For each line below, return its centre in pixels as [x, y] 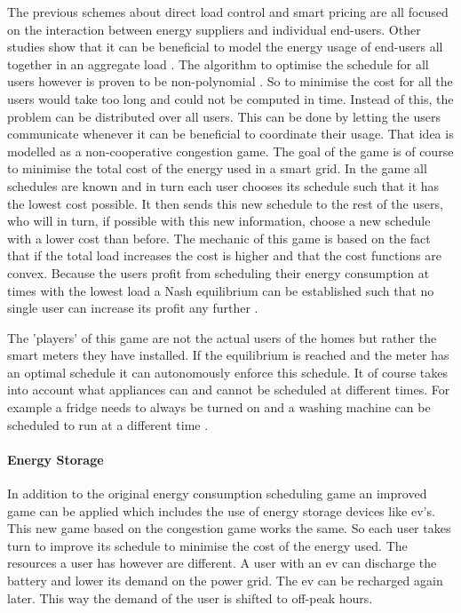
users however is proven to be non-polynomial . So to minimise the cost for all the [230, 81]
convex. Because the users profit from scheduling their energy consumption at [219, 272]
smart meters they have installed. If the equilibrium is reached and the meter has [228, 355]
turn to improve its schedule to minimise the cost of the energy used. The [207, 545]
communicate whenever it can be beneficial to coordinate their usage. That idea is [230, 134]
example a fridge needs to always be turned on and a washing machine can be [219, 407]
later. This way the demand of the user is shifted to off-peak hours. [190, 597]
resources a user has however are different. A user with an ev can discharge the [222, 563]
